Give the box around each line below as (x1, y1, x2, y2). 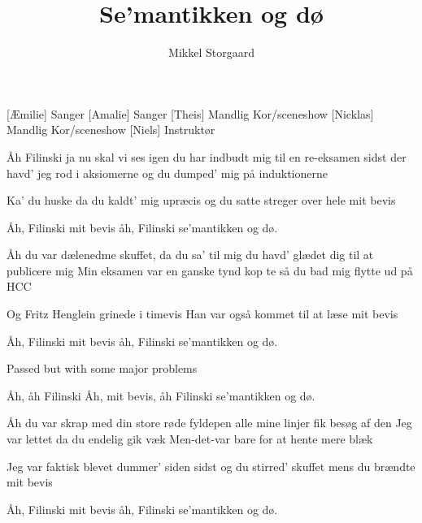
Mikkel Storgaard (168, 44, 255, 61)
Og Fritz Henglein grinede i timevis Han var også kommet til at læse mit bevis (7, 305, 398, 322)
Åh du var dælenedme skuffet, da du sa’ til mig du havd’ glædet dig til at (7, 246, 374, 263)
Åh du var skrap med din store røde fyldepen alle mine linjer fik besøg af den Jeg (7, 414, 412, 431)
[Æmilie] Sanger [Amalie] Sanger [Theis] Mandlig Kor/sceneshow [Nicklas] (7, 105, 374, 122)
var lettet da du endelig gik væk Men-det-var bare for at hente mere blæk (7, 430, 373, 447)
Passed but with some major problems (7, 360, 198, 377)
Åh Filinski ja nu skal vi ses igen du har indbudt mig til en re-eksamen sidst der (7, 148, 407, 165)
